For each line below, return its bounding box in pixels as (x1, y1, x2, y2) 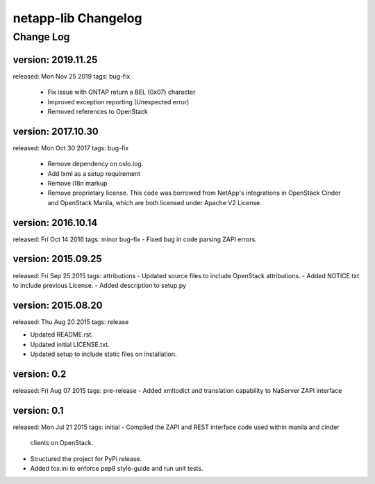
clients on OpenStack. (30, 439, 94, 447)
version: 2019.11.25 (12, 54, 98, 65)
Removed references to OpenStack (47, 107, 149, 115)
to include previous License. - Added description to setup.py (12, 281, 187, 289)
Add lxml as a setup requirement (47, 169, 141, 177)
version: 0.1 (12, 404, 64, 417)
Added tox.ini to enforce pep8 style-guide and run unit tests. (30, 465, 203, 473)
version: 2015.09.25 (12, 253, 102, 265)
